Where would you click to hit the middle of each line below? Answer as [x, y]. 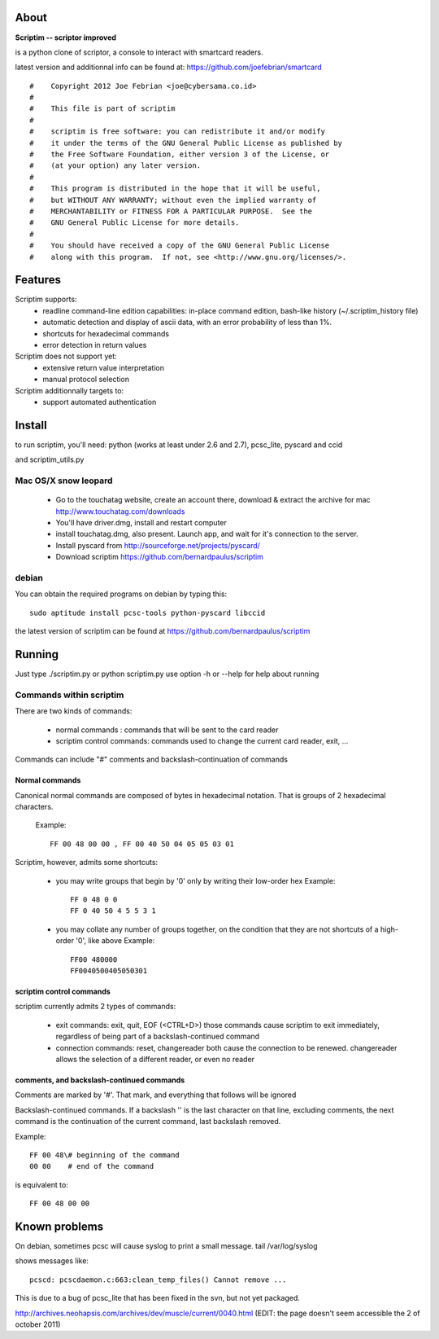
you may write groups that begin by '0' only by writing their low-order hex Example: [196, 880]
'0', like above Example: [115, 941]
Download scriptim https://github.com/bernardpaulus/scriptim [160, 557]
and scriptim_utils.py [50, 459]
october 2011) [38, 1324]
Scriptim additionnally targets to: [70, 390]
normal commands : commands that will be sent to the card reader [167, 730]
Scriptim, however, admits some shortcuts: [87, 863]
